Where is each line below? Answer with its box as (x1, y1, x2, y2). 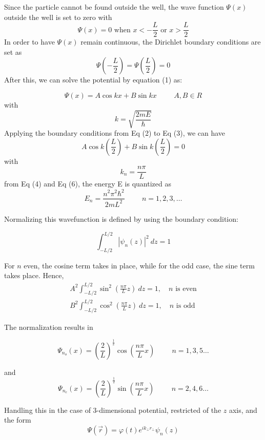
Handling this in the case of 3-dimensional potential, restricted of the (4, 404, 221, 415)
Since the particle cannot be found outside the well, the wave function (4, 2, 224, 12)
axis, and (229, 404, 257, 415)
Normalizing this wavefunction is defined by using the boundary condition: (4, 213, 238, 224)
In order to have (4, 36, 55, 47)
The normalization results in (4, 321, 93, 332)
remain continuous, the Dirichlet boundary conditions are (80, 36, 261, 47)
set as (4, 46, 22, 57)
